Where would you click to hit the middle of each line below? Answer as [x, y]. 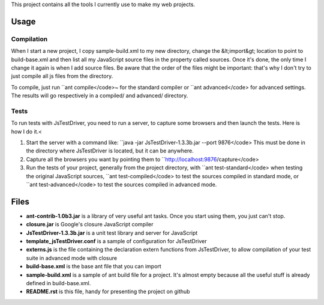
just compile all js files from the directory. [62, 76]
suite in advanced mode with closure [71, 258]
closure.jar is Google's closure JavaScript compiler [90, 225]
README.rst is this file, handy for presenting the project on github [108, 292]
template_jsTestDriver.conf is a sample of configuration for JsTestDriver [116, 241]
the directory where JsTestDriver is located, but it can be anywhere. [110, 151]
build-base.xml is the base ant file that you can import [94, 267]
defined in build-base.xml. [58, 283]
